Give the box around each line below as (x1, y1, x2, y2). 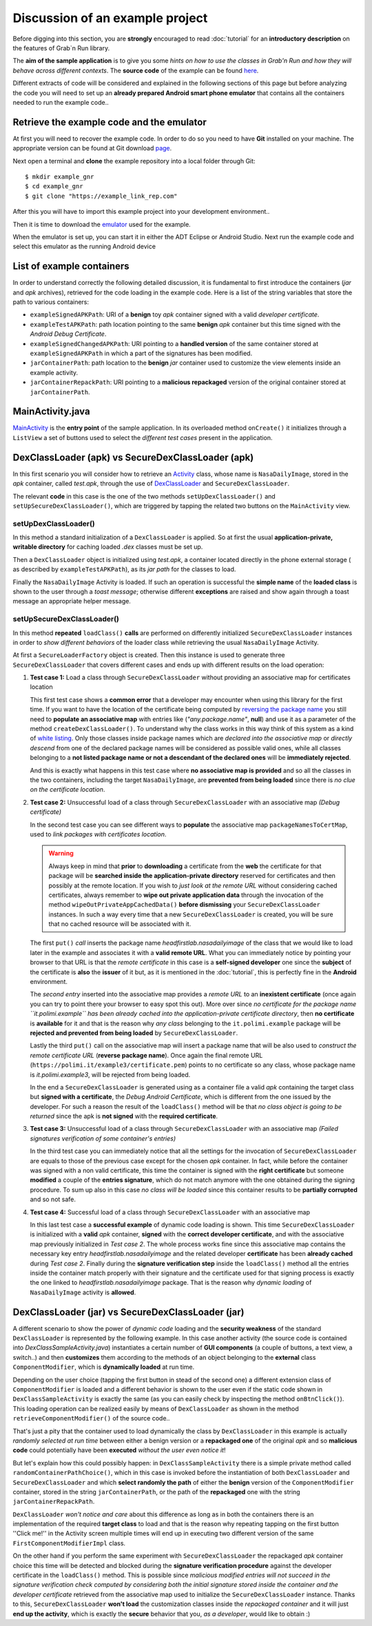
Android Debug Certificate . (30, 330, 107, 338)
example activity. (30, 368, 79, 377)
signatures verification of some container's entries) (30, 1134, 176, 1143)
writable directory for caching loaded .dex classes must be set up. (12, 543, 203, 551)
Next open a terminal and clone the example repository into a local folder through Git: (12, 157, 256, 165)
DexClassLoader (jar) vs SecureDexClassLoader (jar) (12, 1306, 245, 1318)
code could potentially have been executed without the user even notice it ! (12, 1446, 226, 1454)
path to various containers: (12, 298, 90, 306)
